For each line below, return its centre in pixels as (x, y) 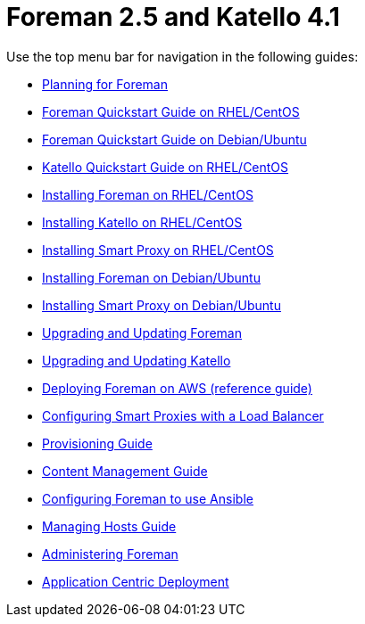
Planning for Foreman (105, 84)
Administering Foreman (110, 554)
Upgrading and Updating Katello (137, 360)
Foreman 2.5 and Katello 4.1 (173, 17)
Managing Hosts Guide (109, 526)
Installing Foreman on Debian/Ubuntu (151, 277)
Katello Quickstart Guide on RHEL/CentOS (166, 167)
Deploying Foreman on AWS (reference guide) (177, 388)
